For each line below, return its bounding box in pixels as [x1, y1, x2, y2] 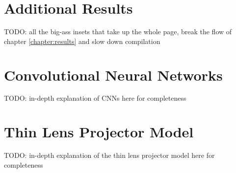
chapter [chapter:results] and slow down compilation [4, 36, 160, 46]
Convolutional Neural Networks [4, 65, 223, 85]
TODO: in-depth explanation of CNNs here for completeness [4, 93, 186, 103]
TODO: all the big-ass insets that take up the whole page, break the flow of [4, 26, 232, 37]
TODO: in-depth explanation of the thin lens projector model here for [4, 150, 215, 160]
